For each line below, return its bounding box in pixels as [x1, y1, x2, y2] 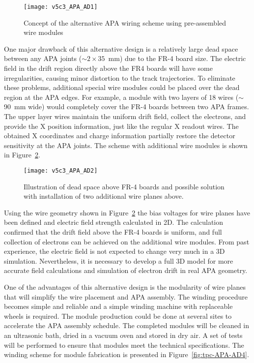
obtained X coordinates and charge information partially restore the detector [4, 130, 235, 141]
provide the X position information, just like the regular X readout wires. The [4, 121, 239, 131]
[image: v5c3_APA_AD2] [24, 167, 98, 174]
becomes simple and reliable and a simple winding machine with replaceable [4, 301, 233, 311]
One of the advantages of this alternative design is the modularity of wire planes [4, 281, 246, 292]
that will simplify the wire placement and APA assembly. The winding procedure [4, 291, 248, 302]
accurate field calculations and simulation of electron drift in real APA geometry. [4, 265, 248, 275]
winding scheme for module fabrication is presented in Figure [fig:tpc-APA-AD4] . [4, 349, 249, 360]
